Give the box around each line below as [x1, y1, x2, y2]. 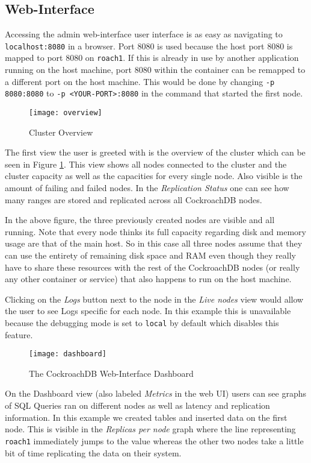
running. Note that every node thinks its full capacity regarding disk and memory [5, 225, 306, 238]
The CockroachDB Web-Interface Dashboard [29, 367, 194, 379]
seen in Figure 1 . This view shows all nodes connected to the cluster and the [5, 157, 287, 170]
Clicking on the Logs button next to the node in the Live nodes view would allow [5, 292, 304, 305]
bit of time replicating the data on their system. [5, 446, 182, 459]
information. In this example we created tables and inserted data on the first [5, 411, 288, 423]
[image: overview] [29, 109, 102, 118]
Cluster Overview [29, 125, 93, 138]
